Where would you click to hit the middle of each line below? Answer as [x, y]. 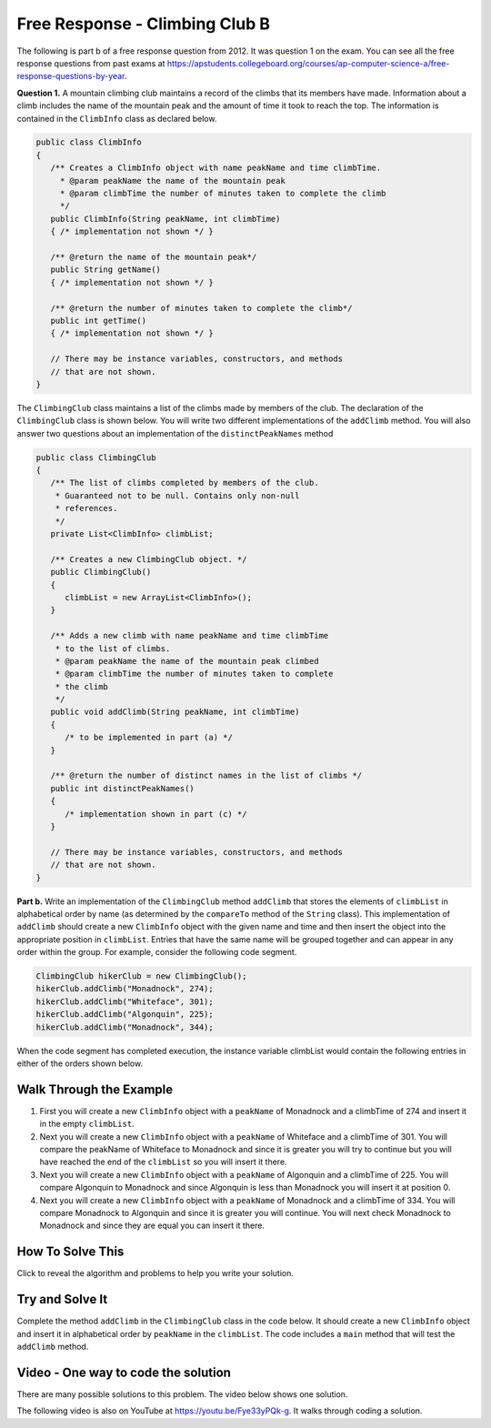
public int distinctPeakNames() [122, 788]
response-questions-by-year [70, 76]
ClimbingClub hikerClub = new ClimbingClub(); [141, 976]
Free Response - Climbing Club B [143, 24]
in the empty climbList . [87, 1124]
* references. [86, 508]
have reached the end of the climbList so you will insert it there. [163, 1162]
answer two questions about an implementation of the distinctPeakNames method [175, 433]
